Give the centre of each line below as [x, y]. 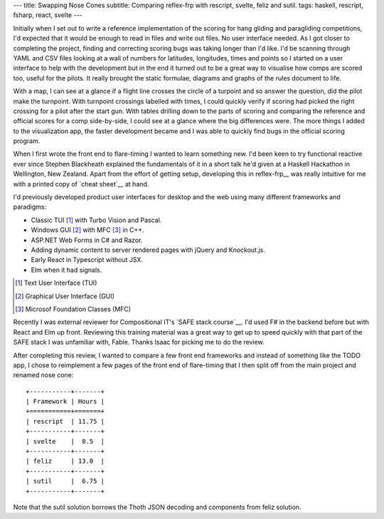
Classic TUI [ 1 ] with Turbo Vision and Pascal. [96, 220]
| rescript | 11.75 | [65, 421]
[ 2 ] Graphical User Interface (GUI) [65, 296]
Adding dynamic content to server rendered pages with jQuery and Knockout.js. [148, 250]
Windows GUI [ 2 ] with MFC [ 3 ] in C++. [88, 230]
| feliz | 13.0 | [65, 461]
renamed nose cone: [43, 375]
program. [27, 141]
